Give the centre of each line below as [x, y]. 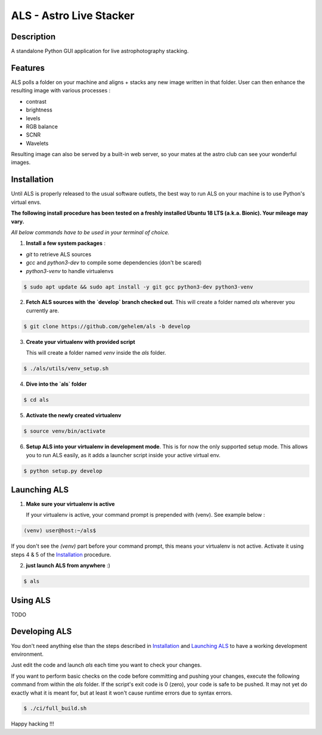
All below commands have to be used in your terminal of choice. [90, 232]
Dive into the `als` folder [56, 384]
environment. [27, 654]
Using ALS [31, 600]
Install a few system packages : [66, 243]
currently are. [43, 311]
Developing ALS [41, 632]
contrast [36, 101]
